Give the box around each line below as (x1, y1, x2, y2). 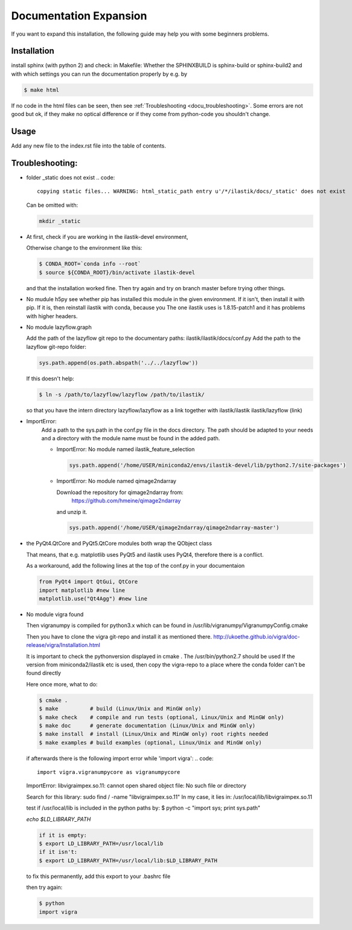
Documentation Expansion (11, 9, 147, 22)
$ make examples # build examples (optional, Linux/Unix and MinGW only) (39, 739, 262, 746)
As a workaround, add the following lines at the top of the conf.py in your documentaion (26, 562, 245, 570)
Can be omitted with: (26, 201, 78, 209)
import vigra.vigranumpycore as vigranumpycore (37, 769, 181, 776)
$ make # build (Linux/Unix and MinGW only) (39, 705, 202, 712)
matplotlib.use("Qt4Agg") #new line (39, 596, 148, 602)
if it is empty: (39, 831, 88, 839)
